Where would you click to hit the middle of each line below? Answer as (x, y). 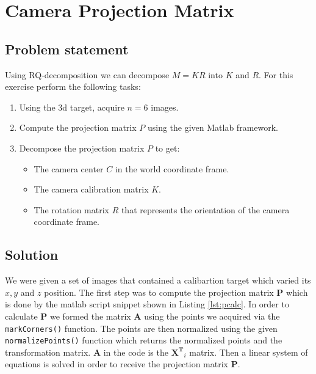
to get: (167, 148)
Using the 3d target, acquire (72, 107)
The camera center (69, 168)
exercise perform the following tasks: (73, 86)
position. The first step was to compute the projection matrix (159, 292)
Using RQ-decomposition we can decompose (87, 74)
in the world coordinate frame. (172, 168)
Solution (32, 255)
